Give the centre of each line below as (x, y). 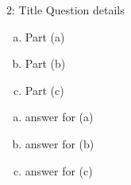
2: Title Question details (65, 10)
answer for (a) (59, 117)
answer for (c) (59, 170)
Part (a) (45, 36)
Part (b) (45, 63)
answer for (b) (60, 143)
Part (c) (44, 90)
